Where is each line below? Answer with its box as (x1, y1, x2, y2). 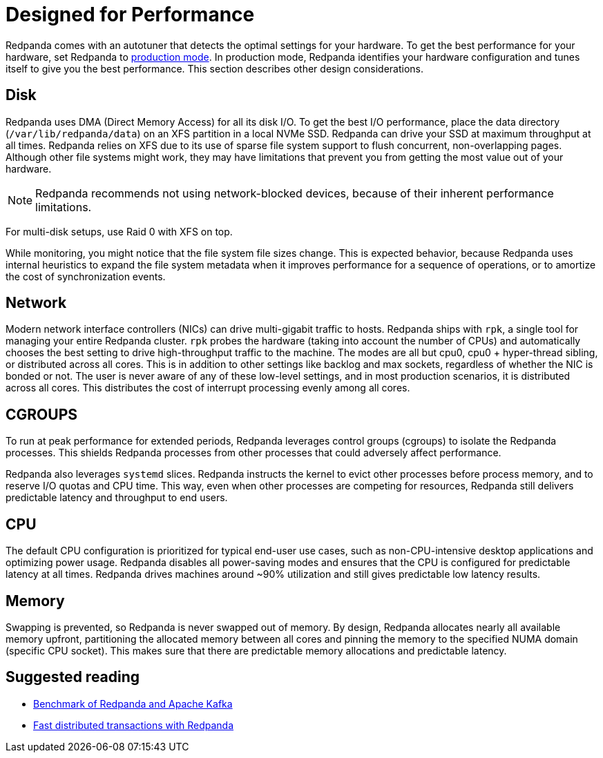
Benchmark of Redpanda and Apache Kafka (33, 697, 233, 710)
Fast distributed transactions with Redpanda (33, 719, 234, 731)
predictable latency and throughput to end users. (6, 492, 228, 504)
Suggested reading (6, 668, 140, 686)
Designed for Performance (6, 3, 255, 26)
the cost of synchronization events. (6, 270, 166, 282)
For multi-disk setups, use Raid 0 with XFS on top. (6, 225, 233, 237)
